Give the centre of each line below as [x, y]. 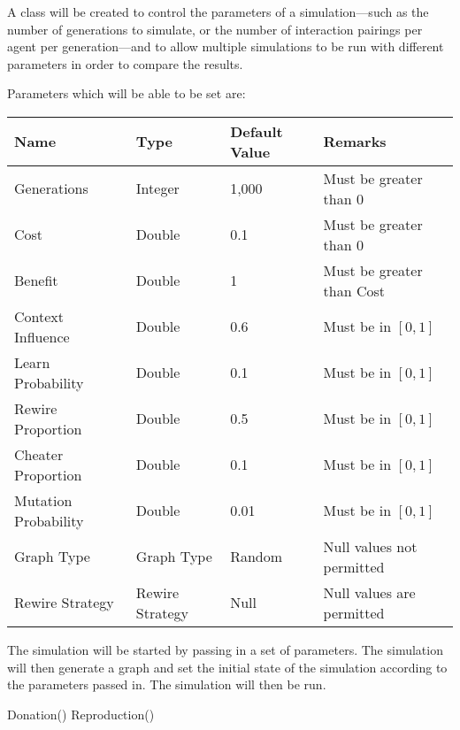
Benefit [36, 280]
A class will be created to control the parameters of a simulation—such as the [218, 12]
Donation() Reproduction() [81, 714]
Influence [42, 336]
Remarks [355, 142]
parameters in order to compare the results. [125, 63]
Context [39, 316]
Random [257, 557]
